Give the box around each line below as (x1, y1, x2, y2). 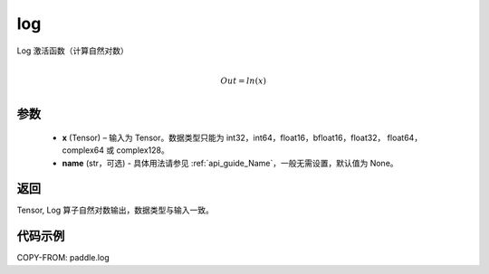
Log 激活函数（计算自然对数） (16, 45, 129, 56)
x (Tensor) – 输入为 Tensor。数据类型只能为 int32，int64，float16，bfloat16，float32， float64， (62, 132, 423, 143)
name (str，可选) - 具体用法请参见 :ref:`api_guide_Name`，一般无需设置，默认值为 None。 (62, 157, 398, 168)
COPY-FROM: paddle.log (16, 252, 110, 263)
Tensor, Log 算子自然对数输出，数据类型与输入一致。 (16, 204, 215, 216)
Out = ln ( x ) (220, 75, 267, 86)
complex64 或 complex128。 (62, 145, 169, 156)
